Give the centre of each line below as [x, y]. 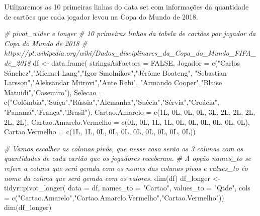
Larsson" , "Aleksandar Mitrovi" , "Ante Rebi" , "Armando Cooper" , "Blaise [113, 82]
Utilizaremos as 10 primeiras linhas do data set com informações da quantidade [126, 7]
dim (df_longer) [28, 207]
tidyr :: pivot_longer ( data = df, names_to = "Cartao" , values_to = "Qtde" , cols [127, 188]
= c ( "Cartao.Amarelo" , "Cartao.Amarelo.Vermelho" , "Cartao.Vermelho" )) [114, 197]
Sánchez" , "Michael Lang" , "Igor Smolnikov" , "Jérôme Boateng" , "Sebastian [115, 72]
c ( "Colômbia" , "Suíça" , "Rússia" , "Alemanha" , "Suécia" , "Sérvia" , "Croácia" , [112, 102]
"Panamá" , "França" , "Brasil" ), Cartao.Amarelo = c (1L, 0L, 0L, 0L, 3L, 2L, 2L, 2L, [130, 112]
